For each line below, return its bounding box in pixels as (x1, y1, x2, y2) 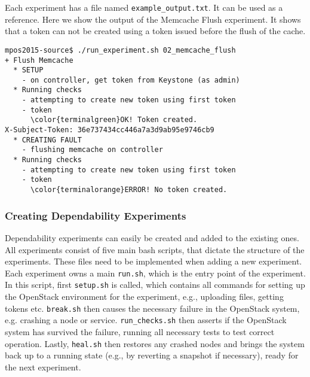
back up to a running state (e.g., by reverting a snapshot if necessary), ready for (5, 349, 299, 361)
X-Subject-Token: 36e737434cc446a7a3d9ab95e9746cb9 (5, 126, 214, 135)
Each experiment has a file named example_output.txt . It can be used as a (5, 1, 283, 13)
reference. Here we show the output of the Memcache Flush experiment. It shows (5, 13, 301, 25)
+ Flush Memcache (5, 56, 73, 65)
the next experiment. (5, 360, 81, 373)
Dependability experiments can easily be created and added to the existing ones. (5, 231, 299, 244)
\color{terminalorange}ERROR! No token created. (30, 186, 228, 194)
